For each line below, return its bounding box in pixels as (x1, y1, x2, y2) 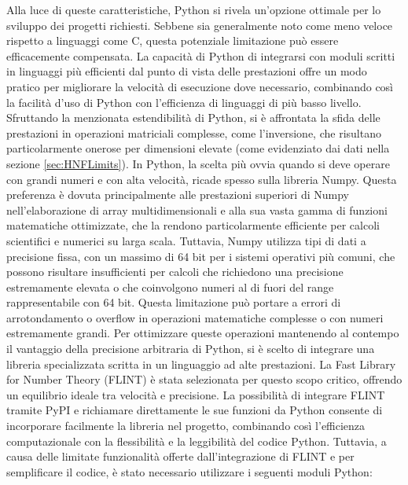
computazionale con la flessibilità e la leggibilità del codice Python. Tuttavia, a (6, 432, 387, 449)
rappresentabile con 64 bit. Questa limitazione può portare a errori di (6, 294, 341, 310)
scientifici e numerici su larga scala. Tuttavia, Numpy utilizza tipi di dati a (6, 232, 366, 248)
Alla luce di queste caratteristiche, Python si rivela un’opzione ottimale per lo (6, 2, 381, 17)
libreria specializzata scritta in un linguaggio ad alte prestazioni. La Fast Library (6, 355, 396, 372)
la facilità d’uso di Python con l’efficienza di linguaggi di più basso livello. (6, 94, 362, 110)
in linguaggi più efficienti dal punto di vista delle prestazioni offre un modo (6, 63, 367, 79)
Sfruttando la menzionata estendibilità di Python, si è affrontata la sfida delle (6, 109, 380, 126)
